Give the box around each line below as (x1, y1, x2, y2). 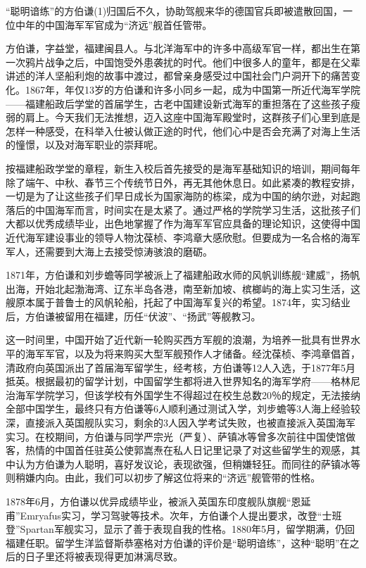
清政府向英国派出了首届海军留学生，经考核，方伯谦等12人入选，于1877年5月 (6, 360, 355, 374)
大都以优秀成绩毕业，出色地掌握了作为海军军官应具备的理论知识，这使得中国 (6, 216, 360, 231)
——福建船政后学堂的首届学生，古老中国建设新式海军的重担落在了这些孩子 (6, 96, 351, 111)
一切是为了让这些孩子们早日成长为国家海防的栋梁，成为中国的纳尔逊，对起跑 (6, 189, 360, 203)
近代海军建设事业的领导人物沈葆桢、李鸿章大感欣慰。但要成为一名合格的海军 (6, 229, 360, 244)
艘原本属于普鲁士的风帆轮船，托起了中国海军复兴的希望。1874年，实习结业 (6, 295, 351, 310)
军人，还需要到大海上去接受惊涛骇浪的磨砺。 (6, 244, 213, 258)
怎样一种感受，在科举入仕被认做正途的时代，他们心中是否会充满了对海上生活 (6, 123, 360, 138)
